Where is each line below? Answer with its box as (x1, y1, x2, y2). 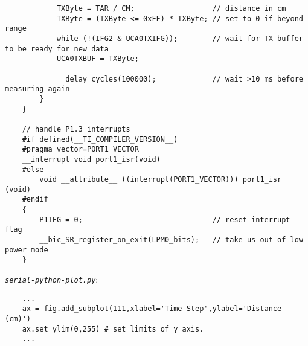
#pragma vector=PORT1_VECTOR (22, 145, 139, 154)
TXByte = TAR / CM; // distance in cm (56, 4, 286, 13)
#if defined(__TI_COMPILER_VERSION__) (22, 135, 178, 144)
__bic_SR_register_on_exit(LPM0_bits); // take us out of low (39, 235, 303, 245)
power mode (5, 245, 48, 254)
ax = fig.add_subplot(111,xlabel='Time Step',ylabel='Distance (22, 304, 282, 313)
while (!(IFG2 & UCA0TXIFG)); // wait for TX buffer (56, 34, 303, 43)
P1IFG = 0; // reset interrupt (39, 215, 290, 224)
